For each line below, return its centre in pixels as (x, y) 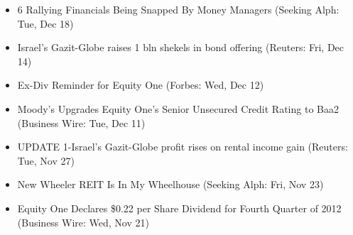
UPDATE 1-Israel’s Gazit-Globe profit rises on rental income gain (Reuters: (183, 147)
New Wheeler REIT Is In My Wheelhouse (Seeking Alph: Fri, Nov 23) (170, 184)
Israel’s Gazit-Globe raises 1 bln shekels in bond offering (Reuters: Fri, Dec (181, 47)
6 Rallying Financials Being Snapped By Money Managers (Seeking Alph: (178, 9)
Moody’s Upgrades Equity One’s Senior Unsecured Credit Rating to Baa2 (178, 108)
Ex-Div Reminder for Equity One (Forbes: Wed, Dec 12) (141, 85)
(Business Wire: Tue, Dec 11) (81, 122)
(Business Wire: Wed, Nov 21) (83, 222)
